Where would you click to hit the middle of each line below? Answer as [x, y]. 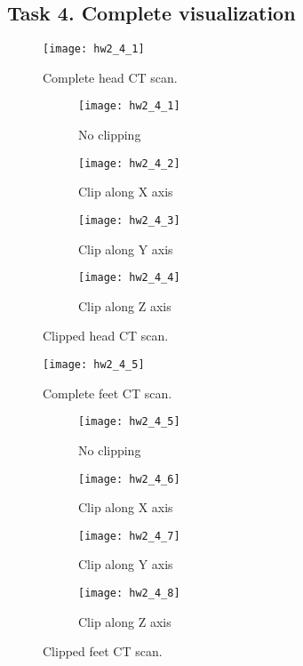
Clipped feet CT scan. [103, 651]
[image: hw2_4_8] [129, 594]
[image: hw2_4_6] [129, 479]
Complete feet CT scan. [108, 393]
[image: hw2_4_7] [129, 536]
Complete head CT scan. [110, 77]
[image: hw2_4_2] [129, 163]
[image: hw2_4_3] [129, 220]
